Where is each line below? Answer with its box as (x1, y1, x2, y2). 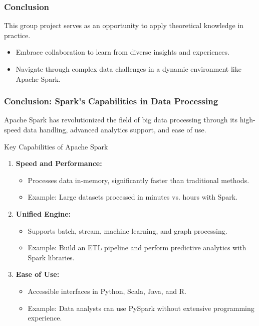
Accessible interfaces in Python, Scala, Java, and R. (28, 285, 186, 296)
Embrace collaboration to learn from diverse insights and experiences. (16, 47, 229, 57)
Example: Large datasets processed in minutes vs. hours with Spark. (28, 192, 237, 202)
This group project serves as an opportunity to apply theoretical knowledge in (4, 20, 244, 31)
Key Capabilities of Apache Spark (4, 141, 108, 151)
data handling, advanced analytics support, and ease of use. (23, 124, 206, 134)
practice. (4, 30, 31, 40)
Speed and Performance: (16, 158, 102, 169)
